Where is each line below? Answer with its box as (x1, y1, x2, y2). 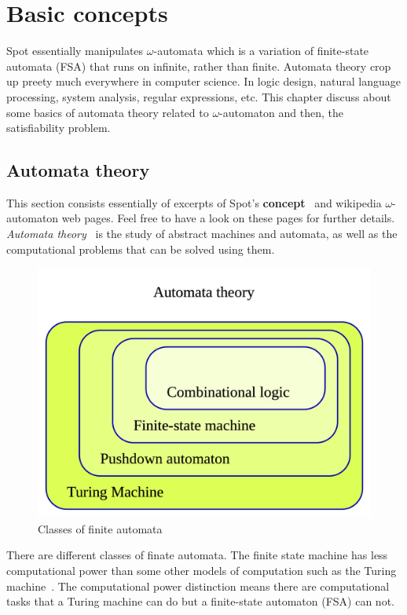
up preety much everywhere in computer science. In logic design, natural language (6, 73, 401, 90)
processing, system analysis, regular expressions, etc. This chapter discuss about (6, 88, 391, 104)
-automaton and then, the (219, 104, 344, 120)
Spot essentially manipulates (6, 42, 144, 59)
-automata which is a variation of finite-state (153, 42, 369, 59)
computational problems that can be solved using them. (6, 240, 275, 257)
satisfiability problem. (6, 119, 111, 136)
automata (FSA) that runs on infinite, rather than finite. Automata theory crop (6, 57, 391, 74)
